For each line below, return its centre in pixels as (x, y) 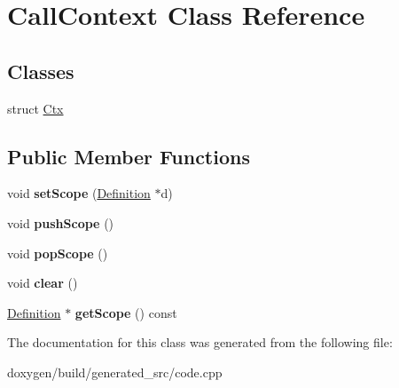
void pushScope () (61, 222)
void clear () (43, 283)
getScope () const (126, 312)
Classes (41, 71)
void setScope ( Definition (79, 193)
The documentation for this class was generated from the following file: (200, 342)
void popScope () (58, 253)
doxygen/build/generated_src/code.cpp (115, 372)
